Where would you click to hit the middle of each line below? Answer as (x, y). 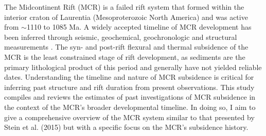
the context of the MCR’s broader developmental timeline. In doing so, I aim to (130, 107)
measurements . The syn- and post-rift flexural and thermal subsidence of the (126, 47)
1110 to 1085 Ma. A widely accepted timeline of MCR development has (139, 27)
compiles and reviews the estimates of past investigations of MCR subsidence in (130, 97)
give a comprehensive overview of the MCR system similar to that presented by (129, 117)
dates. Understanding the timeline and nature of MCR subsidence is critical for (129, 77)
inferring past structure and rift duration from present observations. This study (129, 87)
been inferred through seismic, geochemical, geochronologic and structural (121, 37)
